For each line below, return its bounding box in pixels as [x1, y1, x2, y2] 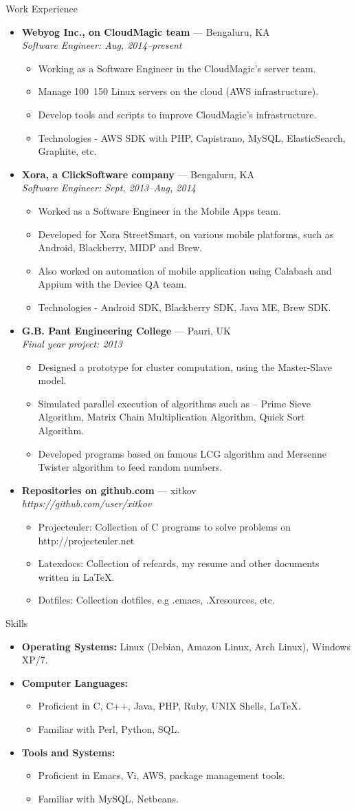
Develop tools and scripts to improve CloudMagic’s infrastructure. [38, 107, 317, 121]
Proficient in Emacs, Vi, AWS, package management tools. [38, 768, 285, 782]
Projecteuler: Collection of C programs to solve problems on [38, 520, 291, 534]
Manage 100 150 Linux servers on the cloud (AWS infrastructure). [38, 84, 319, 98]
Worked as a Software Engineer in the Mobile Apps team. [38, 203, 281, 217]
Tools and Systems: [21, 745, 115, 759]
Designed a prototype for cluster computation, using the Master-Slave [38, 359, 332, 374]
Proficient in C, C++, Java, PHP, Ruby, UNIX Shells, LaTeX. [38, 699, 301, 713]
